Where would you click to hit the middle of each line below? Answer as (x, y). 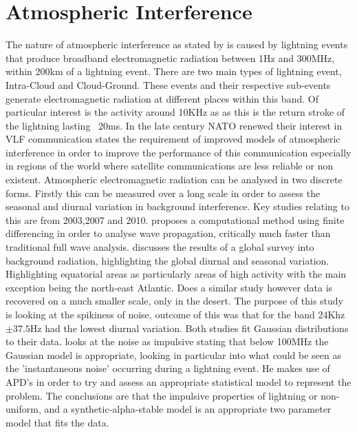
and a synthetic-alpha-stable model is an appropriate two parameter (188, 409)
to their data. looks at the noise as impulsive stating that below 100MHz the (167, 341)
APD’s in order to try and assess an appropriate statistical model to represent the (178, 381)
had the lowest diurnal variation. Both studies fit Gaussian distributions (197, 328)
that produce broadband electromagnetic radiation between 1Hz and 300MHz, (170, 58)
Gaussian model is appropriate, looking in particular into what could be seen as (173, 354)
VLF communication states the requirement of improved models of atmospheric (173, 139)
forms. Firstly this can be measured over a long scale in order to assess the (163, 193)
